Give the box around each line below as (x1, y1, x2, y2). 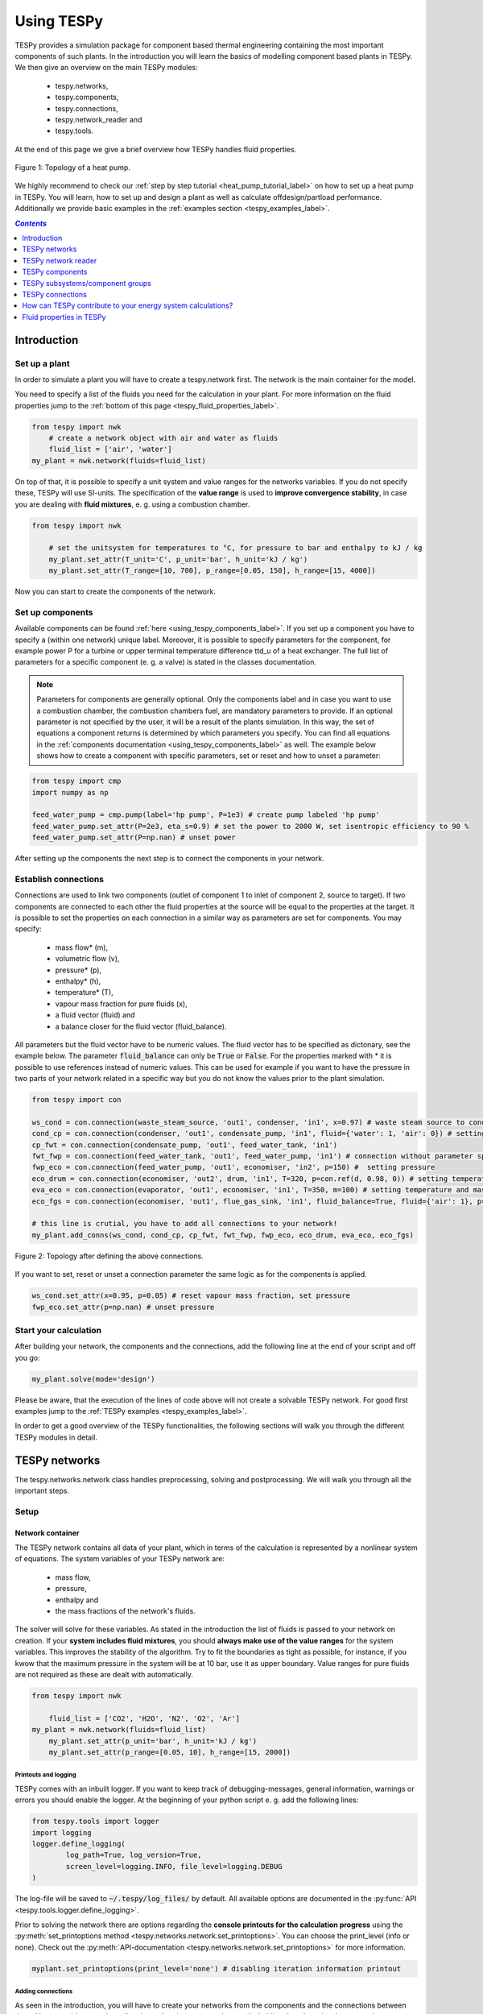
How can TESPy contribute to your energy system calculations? (22, 300, 233, 310)
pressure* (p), (55, 965, 102, 975)
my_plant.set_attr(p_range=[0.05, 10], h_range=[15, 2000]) (48, 1747, 291, 1756)
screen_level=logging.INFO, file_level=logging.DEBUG (65, 1862, 283, 1871)
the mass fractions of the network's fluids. (55, 1606, 196, 1615)
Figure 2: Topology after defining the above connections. (14, 1251, 204, 1261)
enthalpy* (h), (55, 976, 101, 986)
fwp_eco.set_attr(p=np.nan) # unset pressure (31, 1302, 215, 1312)
